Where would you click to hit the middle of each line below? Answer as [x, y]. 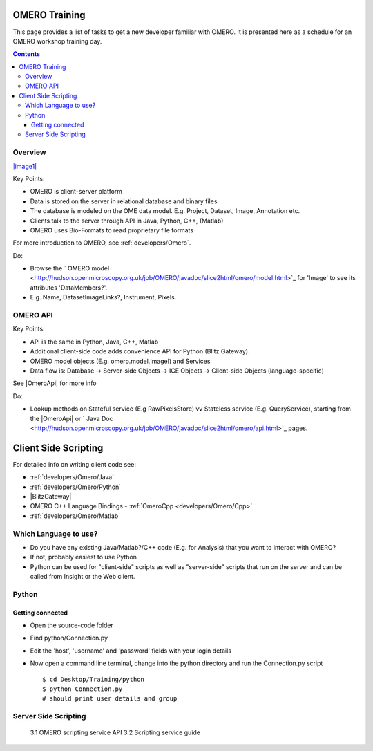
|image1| [25, 166]
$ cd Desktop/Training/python [94, 679]
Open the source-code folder [71, 625]
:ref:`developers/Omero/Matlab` [75, 516]
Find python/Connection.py [69, 638]
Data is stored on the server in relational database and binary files [124, 201]
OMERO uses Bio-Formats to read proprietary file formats [112, 230]
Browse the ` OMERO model [70, 268]
